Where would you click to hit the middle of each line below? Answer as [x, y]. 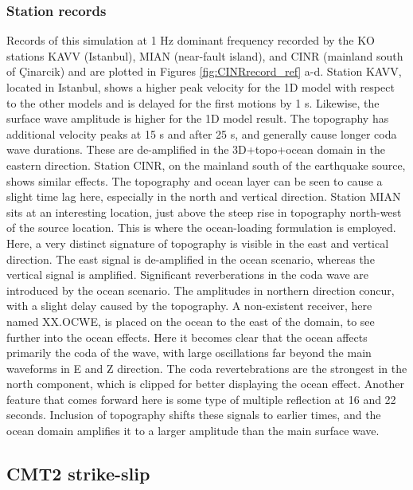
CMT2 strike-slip [78, 474]
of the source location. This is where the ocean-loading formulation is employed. [201, 227]
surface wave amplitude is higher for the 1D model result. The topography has [198, 118]
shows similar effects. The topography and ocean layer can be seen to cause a [195, 180]
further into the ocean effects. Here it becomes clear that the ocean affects [187, 337]
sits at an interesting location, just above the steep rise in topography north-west [204, 212]
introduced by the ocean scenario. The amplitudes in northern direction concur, [201, 290]
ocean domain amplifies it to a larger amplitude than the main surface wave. [193, 431]
